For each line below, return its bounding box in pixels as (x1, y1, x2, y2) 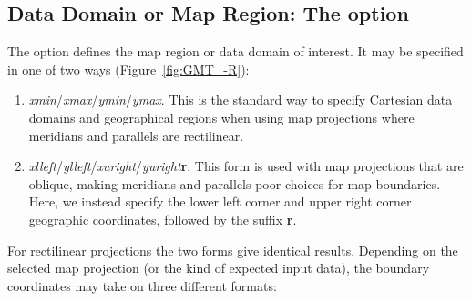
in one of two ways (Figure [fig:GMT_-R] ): (7, 59, 250, 78)
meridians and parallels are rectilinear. (28, 125, 244, 145)
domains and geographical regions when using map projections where (28, 107, 415, 126)
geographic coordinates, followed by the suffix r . (28, 209, 297, 228)
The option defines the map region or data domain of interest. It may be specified (7, 42, 464, 61)
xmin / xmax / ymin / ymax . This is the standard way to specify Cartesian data (28, 90, 453, 109)
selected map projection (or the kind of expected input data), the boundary (7, 258, 430, 277)
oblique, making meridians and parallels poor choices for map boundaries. (28, 174, 441, 193)
